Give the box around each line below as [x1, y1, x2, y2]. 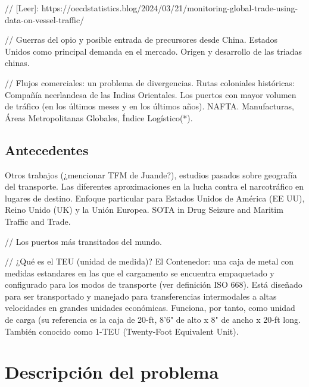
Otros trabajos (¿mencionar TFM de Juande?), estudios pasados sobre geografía [5, 168, 297, 181]
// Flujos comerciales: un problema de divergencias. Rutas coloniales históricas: [5, 76, 295, 89]
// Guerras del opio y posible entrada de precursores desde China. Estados [5, 33, 278, 46]
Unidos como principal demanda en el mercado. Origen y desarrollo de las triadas [5, 45, 302, 57]
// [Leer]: [5, 2, 39, 14]
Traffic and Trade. [5, 215, 71, 227]
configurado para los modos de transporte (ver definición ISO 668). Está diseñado [5, 278, 302, 291]
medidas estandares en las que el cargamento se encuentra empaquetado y [5, 266, 274, 279]
